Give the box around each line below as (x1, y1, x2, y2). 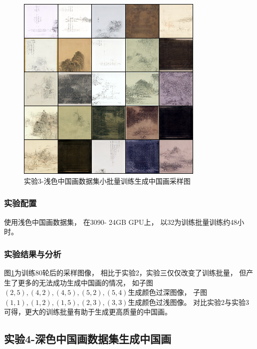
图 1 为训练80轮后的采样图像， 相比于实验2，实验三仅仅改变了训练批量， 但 (4, 267, 247, 277)
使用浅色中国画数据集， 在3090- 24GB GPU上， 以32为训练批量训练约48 (4, 216, 238, 227)
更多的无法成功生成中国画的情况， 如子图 (17, 277, 153, 287)
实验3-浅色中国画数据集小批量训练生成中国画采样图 (24, 175, 191, 186)
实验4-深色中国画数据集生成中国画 (4, 331, 172, 346)
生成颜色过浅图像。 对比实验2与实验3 (128, 296, 250, 307)
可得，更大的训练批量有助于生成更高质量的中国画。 (4, 306, 172, 317)
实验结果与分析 (4, 247, 61, 260)
